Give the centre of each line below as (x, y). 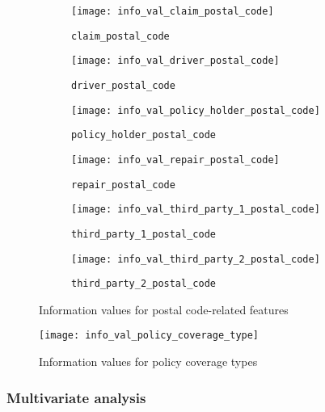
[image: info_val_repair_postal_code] (175, 160)
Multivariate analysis (76, 397)
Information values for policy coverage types (148, 362)
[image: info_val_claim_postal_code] (173, 11)
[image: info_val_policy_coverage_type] (149, 336)
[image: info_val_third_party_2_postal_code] (196, 259)
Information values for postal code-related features (164, 309)
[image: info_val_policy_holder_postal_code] (196, 110)
